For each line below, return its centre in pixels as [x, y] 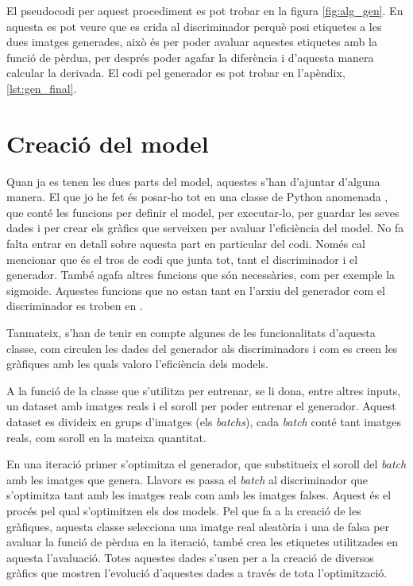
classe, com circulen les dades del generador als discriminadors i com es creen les [202, 348]
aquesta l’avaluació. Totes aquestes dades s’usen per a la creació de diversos [190, 557]
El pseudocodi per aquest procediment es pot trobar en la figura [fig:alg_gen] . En [205, 10]
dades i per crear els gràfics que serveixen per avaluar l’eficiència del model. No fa [205, 228]
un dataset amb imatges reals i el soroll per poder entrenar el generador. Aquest [201, 406]
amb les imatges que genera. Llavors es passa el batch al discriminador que [187, 479]
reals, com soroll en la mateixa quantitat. [106, 437]
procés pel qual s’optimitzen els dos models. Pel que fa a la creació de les [184, 510]
